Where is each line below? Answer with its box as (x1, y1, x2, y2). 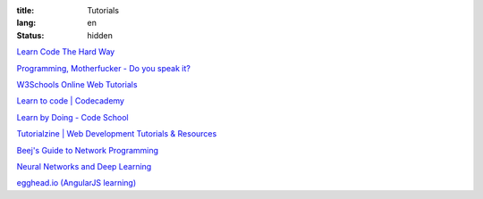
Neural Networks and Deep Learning (16, 161, 152, 171)
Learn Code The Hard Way (16, 46, 115, 57)
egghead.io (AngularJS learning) (16, 178, 137, 188)
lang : (16, 18, 37, 29)
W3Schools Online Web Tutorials (16, 79, 138, 89)
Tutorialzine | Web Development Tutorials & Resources (16, 129, 217, 139)
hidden (87, 29, 114, 40)
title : (16, 5, 35, 15)
